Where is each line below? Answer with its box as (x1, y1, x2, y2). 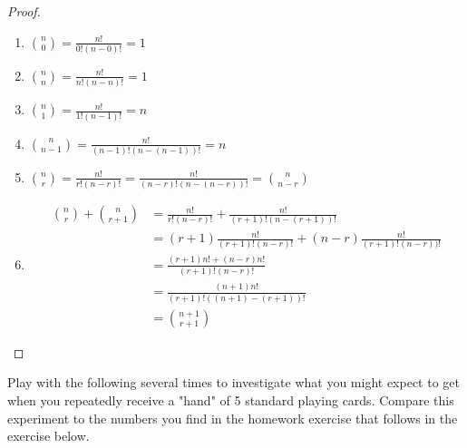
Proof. (7, 2, 41, 20)
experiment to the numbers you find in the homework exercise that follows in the (7, 408, 458, 427)
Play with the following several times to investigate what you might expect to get (7, 373, 460, 392)
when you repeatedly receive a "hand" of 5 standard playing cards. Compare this (7, 390, 454, 409)
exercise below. (7, 426, 90, 445)
